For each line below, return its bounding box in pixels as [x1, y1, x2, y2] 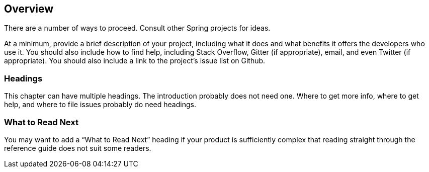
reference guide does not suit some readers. [4, 143, 151, 152]
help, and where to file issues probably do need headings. [4, 100, 196, 109]
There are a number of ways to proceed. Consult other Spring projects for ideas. [4, 24, 271, 33]
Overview [4, 3, 54, 15]
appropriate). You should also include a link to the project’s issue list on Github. [4, 56, 266, 65]
